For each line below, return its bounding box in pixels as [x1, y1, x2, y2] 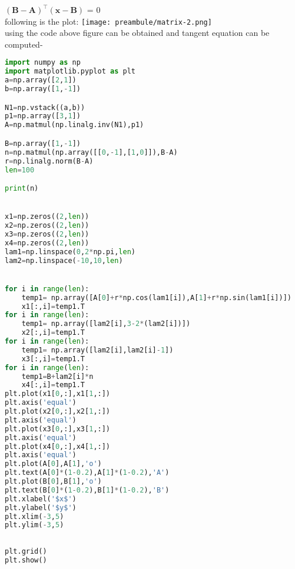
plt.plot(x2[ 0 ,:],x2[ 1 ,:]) [5, 407, 111, 416]
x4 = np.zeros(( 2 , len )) [5, 238, 90, 247]
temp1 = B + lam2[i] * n [21, 372, 94, 381]
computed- [5, 38, 43, 50]
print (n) [5, 184, 39, 193]
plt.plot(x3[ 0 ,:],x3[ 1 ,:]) [5, 424, 111, 433]
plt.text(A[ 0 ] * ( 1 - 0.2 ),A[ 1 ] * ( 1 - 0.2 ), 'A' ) [5, 468, 170, 477]
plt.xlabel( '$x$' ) [5, 494, 77, 503]
